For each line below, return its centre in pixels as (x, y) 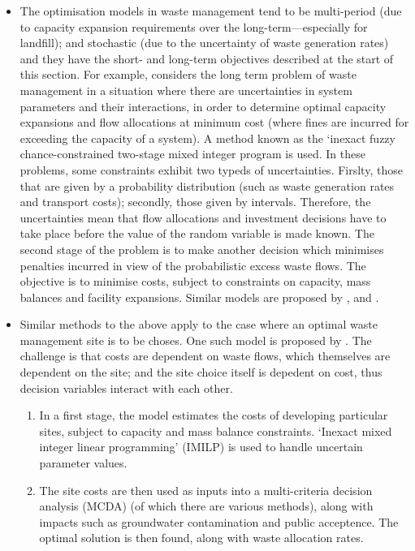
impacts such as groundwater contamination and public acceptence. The (219, 521)
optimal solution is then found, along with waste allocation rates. (201, 538)
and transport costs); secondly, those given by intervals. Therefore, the (195, 202)
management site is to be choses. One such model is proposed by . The (196, 340)
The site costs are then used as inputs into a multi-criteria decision (206, 490)
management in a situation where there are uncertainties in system (186, 90)
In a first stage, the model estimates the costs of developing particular (214, 415)
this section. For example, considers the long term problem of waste (188, 74)
